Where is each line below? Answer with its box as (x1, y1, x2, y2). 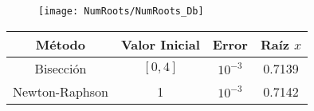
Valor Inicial (120, 34, 200, 54)
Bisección (34, 58, 87, 77)
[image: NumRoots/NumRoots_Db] (38, 6, 204, 17)
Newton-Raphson (13, 81, 108, 101)
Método (35, 34, 86, 54)
